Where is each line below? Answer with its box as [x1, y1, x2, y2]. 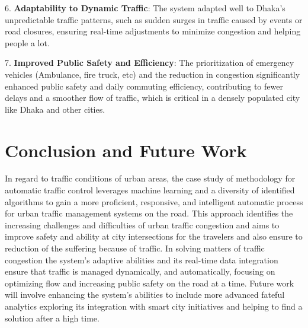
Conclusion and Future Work [5, 138, 247, 162]
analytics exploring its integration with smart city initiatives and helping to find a [5, 300, 303, 312]
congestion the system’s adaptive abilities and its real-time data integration [5, 253, 278, 266]
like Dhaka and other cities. [5, 103, 105, 115]
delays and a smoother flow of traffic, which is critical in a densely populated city [5, 91, 300, 104]
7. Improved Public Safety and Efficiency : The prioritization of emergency [5, 56, 294, 69]
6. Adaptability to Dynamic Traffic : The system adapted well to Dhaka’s [5, 2, 285, 14]
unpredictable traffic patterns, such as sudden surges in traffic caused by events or [5, 13, 303, 26]
